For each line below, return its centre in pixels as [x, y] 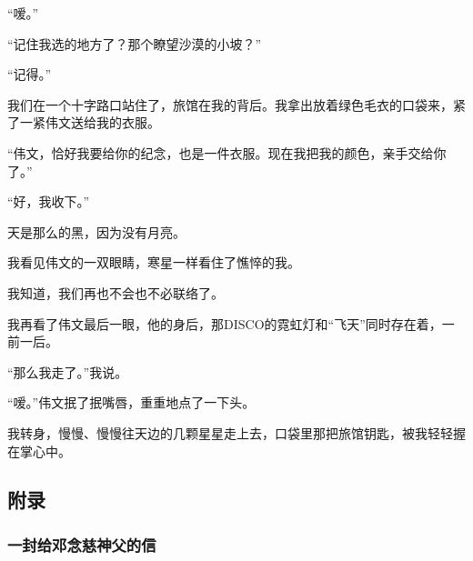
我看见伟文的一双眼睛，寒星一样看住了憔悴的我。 [154, 262]
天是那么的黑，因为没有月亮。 [96, 231]
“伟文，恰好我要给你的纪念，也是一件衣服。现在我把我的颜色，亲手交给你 [227, 152]
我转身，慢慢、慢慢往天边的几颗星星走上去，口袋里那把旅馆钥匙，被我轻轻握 [236, 432]
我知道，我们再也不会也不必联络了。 [116, 292]
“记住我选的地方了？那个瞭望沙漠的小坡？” [135, 43]
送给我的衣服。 [115, 122]
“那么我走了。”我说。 [68, 371]
